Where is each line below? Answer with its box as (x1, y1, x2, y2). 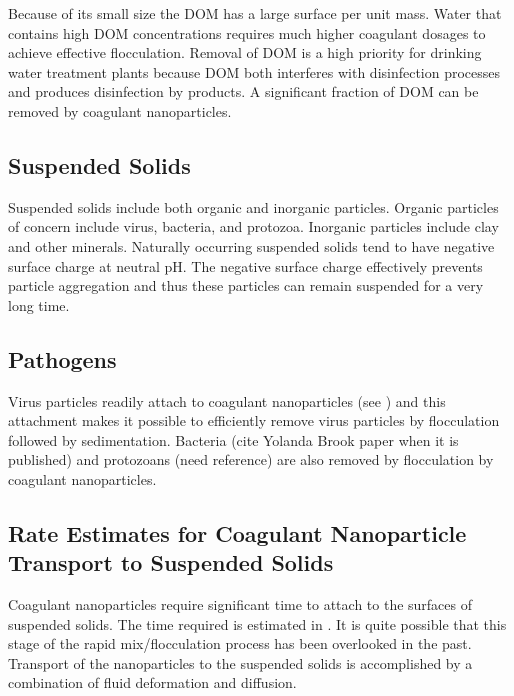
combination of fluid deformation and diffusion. (8, 672, 297, 693)
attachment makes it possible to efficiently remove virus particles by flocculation (8, 410, 500, 431)
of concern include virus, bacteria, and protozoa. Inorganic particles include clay (8, 216, 499, 237)
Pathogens (8, 343, 117, 374)
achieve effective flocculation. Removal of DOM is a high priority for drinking (8, 42, 482, 63)
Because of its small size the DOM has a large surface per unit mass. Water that (8, 3, 502, 23)
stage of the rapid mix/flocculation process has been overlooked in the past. (8, 633, 472, 654)
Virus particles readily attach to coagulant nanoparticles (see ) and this (8, 390, 446, 411)
